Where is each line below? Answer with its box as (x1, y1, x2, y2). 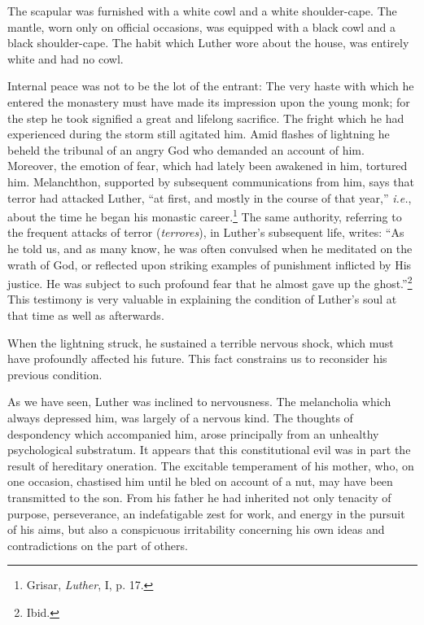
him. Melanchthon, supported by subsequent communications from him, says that (7, 173, 414, 190)
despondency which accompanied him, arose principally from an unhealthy (7, 425, 379, 442)
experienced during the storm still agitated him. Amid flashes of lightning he (7, 125, 390, 142)
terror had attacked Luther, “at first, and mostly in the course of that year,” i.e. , (7, 189, 412, 206)
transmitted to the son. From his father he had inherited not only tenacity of (7, 488, 391, 505)
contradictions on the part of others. (7, 536, 188, 553)
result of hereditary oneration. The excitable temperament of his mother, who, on (7, 457, 414, 474)
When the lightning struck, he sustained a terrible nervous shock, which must (7, 334, 394, 351)
